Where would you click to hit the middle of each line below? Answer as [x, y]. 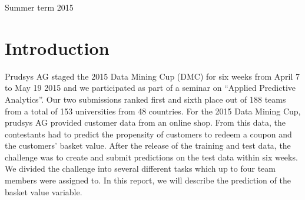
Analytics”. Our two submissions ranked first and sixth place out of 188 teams [145, 99]
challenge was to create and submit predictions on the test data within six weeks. [151, 157]
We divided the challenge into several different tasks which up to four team [140, 168]
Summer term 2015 [39, 7]
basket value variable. [44, 191]
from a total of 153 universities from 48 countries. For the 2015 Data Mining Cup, [153, 111]
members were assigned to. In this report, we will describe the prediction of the [148, 180]
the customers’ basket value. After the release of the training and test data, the [148, 145]
